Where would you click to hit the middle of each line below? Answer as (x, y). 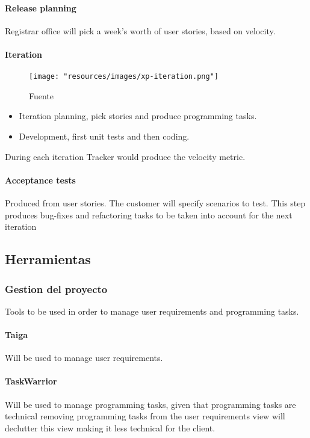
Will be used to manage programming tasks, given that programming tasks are (150, 404)
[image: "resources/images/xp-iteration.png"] (124, 77)
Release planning (41, 8)
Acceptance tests (40, 180)
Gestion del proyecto (56, 288)
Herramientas (48, 259)
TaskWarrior (31, 381)
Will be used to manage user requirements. (84, 358)
